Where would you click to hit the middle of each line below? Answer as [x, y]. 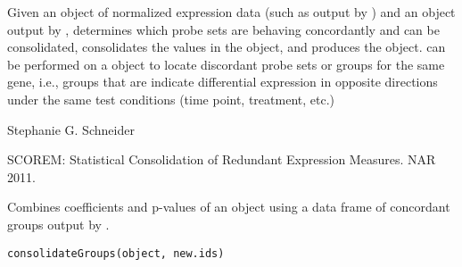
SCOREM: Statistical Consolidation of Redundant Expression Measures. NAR [222, 159]
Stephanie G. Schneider [71, 129]
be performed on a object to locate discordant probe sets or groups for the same [226, 64]
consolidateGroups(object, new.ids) [116, 253]
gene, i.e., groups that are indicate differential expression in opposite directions [223, 82]
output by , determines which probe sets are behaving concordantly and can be [223, 29]
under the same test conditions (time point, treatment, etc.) [171, 99]
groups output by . [58, 224]
